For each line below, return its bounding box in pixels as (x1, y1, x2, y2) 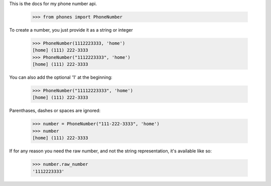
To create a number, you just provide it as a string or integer (9, 27, 133, 33)
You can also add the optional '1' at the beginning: (9, 74, 112, 80)
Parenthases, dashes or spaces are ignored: (9, 108, 100, 114)
